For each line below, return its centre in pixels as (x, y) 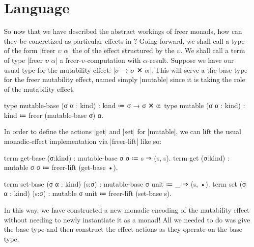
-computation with (113, 60)
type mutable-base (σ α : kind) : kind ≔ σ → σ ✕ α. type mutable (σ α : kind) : (125, 105)
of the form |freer (30, 50)
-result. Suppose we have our (191, 60)
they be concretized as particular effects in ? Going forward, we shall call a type (124, 41)
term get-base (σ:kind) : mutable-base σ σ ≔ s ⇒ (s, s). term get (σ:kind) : (117, 157)
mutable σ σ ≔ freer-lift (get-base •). (61, 167)
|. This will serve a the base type (198, 69)
